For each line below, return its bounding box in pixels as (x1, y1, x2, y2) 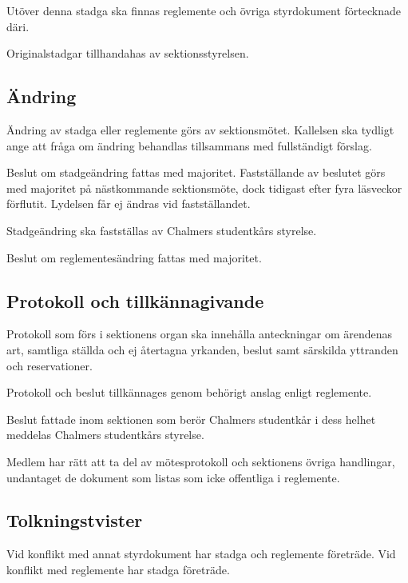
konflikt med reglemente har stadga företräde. (6, 561, 230, 577)
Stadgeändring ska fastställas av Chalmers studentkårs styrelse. (6, 222, 317, 238)
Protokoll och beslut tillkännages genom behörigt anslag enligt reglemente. (6, 384, 372, 401)
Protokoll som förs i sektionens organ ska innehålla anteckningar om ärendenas (6, 325, 393, 342)
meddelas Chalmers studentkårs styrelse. (6, 426, 204, 443)
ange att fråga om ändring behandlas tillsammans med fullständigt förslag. (6, 137, 372, 154)
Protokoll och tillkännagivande (6, 288, 264, 313)
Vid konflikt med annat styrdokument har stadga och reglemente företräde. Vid (6, 545, 396, 562)
